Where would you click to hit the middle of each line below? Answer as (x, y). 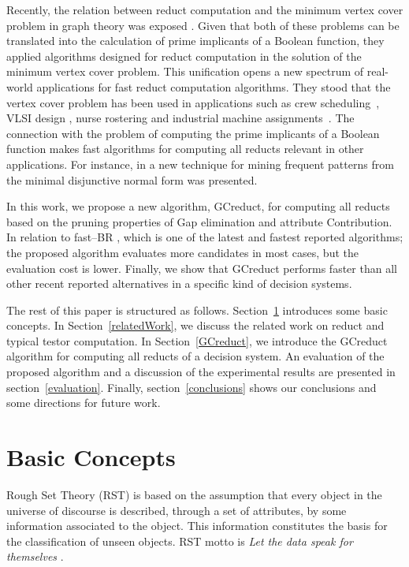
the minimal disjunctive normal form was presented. (132, 179)
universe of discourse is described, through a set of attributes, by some (177, 510)
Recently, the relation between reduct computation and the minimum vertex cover (205, 9)
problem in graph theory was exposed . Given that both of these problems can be (203, 25)
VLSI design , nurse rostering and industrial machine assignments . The (180, 118)
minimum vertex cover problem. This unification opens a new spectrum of (185, 71)
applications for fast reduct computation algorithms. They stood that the (214, 86)
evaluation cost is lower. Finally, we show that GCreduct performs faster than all (202, 268)
